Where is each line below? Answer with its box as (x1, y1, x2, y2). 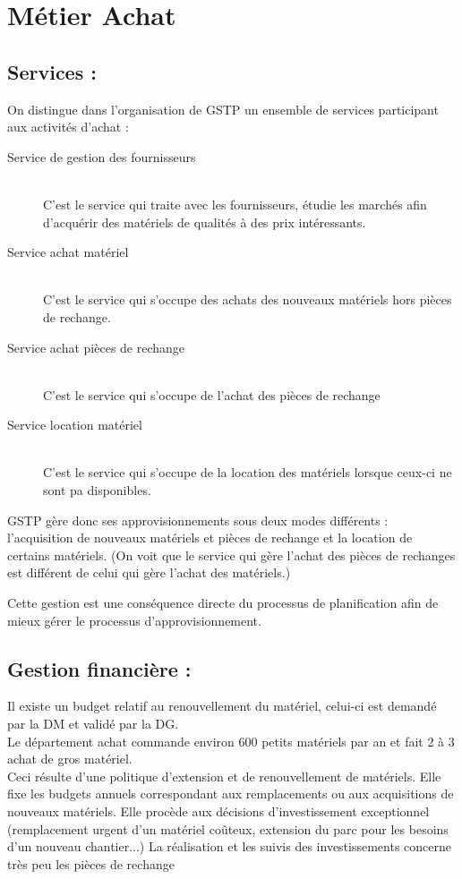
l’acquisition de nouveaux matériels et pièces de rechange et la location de (7, 528, 413, 547)
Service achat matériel (7, 243, 129, 261)
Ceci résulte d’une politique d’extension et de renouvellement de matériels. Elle (7, 766, 441, 785)
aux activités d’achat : (7, 117, 129, 136)
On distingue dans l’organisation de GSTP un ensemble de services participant (7, 99, 439, 118)
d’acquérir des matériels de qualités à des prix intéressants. (43, 212, 366, 231)
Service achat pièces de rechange (7, 337, 185, 356)
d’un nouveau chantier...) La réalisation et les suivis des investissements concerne (7, 837, 452, 856)
